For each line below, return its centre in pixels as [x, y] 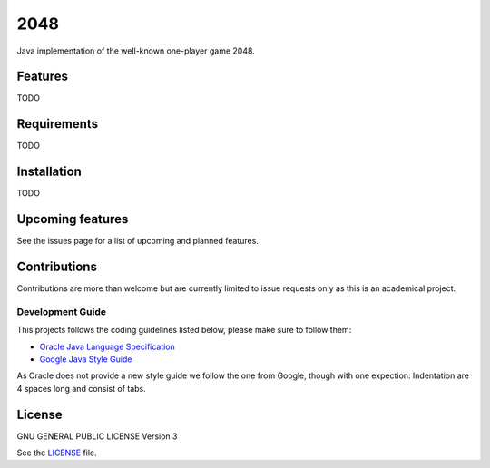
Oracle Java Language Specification [108, 346]
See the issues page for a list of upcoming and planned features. [137, 241]
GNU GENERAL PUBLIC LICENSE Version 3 [97, 436]
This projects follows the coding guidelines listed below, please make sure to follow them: [184, 330]
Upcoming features [73, 219]
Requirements [58, 124]
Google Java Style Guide [86, 359]
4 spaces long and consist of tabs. [82, 388]
